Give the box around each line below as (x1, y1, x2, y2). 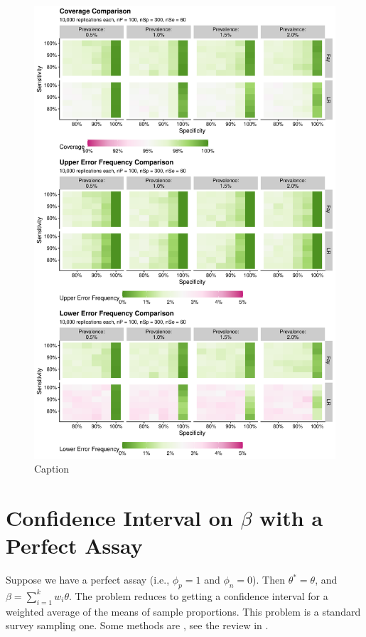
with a (259, 502, 323, 532)
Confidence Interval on (6, 502, 233, 532)
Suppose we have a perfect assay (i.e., (6, 572, 170, 587)
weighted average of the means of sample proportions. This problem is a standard (6, 604, 361, 618)
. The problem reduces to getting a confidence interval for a (69, 588, 328, 603)
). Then (252, 572, 285, 587)
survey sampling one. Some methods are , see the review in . (6, 618, 269, 633)
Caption (34, 461, 70, 476)
